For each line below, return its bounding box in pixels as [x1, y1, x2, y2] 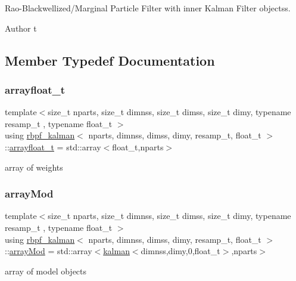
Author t [5, 21, 37, 34]
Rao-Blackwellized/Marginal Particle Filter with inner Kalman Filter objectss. [5, 2, 291, 14]
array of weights [5, 160, 63, 173]
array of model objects [5, 264, 87, 277]
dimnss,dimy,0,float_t [141, 245, 220, 257]
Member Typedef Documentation [5, 51, 215, 69]
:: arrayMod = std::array [5, 245, 92, 257]
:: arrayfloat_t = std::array [5, 140, 101, 153]
